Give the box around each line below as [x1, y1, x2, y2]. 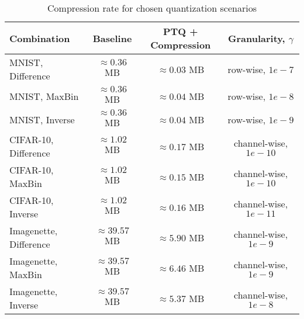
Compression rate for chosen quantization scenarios [47, 1, 257, 15]
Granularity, [228, 31, 285, 45]
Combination [9, 31, 70, 45]
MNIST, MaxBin [9, 89, 79, 103]
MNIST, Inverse [9, 112, 75, 126]
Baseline [92, 31, 132, 45]
